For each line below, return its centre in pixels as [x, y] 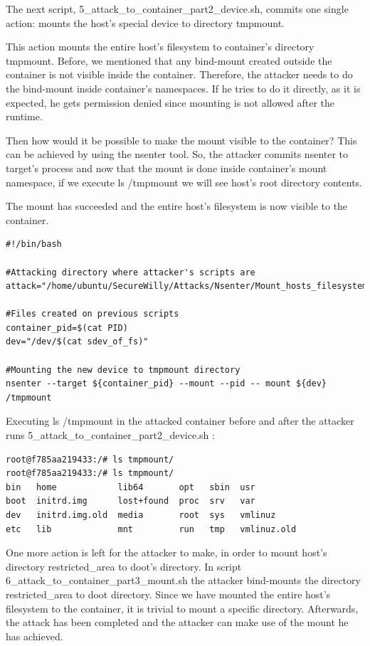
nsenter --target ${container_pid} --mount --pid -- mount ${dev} [166, 384]
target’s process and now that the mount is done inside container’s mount [166, 168]
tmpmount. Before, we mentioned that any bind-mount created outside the [169, 60]
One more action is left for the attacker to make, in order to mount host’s [166, 552]
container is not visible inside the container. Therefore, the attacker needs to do [179, 74]
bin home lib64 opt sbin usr [131, 487]
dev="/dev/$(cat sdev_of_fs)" [77, 342]
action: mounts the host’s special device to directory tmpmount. [145, 22]
